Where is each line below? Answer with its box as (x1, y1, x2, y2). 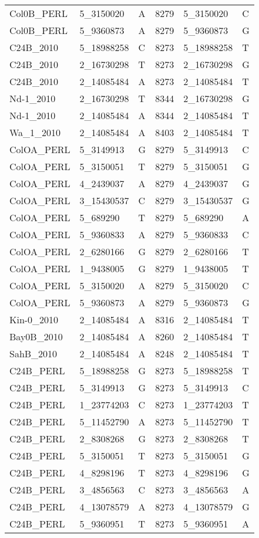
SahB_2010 (9, 347, 58, 360)
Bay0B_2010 (9, 330, 63, 343)
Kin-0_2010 (9, 313, 59, 326)
